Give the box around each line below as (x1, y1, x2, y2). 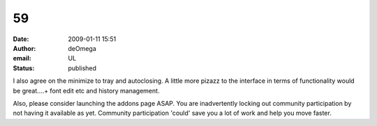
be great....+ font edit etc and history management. (13, 86, 160, 95)
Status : (13, 63, 35, 72)
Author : (13, 44, 36, 52)
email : (13, 54, 31, 63)
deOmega (68, 44, 97, 52)
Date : (13, 35, 29, 43)
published (68, 63, 97, 72)
